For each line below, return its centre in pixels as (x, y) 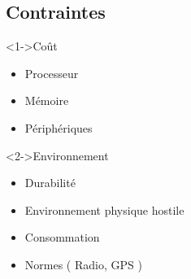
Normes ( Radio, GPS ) (83, 264)
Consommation (62, 237)
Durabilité (50, 183)
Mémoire (47, 100)
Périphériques (59, 127)
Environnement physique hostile (104, 209)
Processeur (52, 73)
